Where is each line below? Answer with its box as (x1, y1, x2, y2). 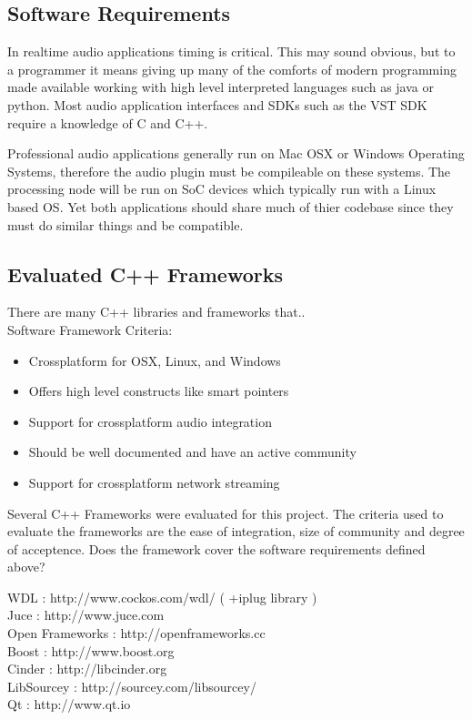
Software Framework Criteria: (7, 319, 173, 339)
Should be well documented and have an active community (28, 442, 357, 461)
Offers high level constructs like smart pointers (28, 381, 289, 401)
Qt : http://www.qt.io (7, 695, 131, 714)
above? (7, 557, 45, 576)
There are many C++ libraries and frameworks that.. (7, 302, 306, 321)
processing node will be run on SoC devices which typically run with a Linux (7, 179, 437, 198)
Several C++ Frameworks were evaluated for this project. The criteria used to (7, 503, 444, 522)
